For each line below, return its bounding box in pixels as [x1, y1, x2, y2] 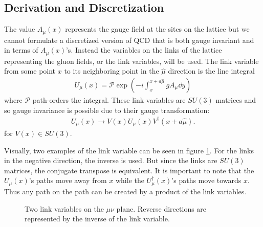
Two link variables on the [25, 203, 104, 214]
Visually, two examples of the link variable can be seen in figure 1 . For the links [4, 145, 254, 155]
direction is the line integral [168, 65, 255, 76]
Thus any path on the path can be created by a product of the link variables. [4, 186, 247, 196]
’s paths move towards [171, 175, 242, 186]
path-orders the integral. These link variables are [32, 94, 186, 105]
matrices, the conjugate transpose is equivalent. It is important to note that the [4, 165, 254, 175]
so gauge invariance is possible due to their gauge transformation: [4, 104, 210, 115]
